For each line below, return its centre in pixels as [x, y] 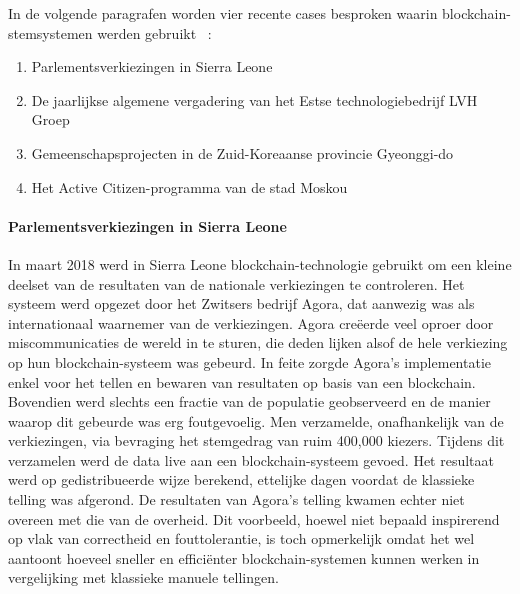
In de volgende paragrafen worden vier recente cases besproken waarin [223, 13]
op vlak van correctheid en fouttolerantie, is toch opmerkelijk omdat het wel [241, 538]
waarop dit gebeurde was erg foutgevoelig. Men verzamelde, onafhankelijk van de [256, 420]
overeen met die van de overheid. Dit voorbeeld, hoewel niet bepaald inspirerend [254, 518]
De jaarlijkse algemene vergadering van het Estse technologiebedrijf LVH [254, 99]
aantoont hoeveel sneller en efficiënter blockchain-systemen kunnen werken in [244, 557]
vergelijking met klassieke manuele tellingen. [143, 577]
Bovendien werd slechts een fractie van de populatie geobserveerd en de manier [249, 401]
